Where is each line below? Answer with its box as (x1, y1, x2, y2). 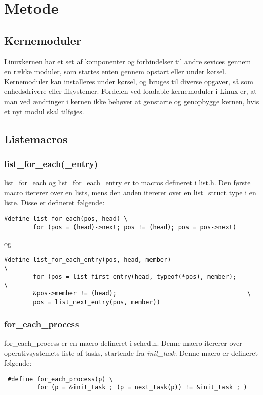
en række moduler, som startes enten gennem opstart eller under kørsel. (4, 66, 227, 77)
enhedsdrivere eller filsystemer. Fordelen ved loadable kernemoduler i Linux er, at (4, 86, 257, 96)
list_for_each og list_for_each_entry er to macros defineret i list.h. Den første (4, 177, 251, 188)
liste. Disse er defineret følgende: (4, 197, 105, 208)
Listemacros (4, 130, 68, 146)
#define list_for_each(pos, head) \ (4, 215, 128, 222)
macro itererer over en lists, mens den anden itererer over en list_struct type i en (4, 187, 256, 197)
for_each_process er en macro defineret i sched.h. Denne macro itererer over (4, 337, 242, 348)
